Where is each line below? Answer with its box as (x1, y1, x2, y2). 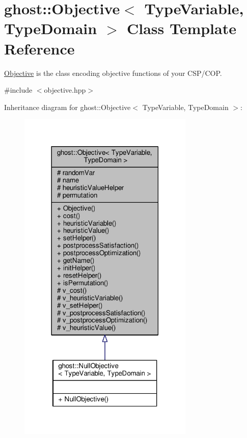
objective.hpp (44, 85, 86, 95)
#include (4, 85, 33, 95)
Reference (4, 38, 75, 59)
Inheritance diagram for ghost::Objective (4, 101, 131, 112)
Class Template (126, 18, 236, 39)
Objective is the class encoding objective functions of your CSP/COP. (4, 67, 222, 78)
